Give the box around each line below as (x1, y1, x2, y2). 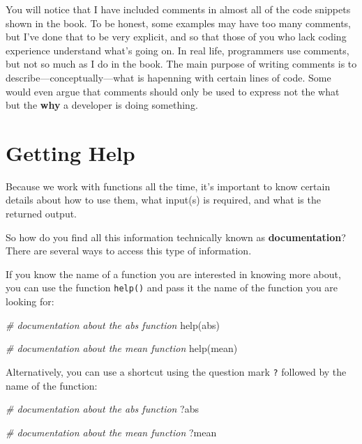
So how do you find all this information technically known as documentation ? (6, 229, 346, 244)
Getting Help (6, 138, 135, 167)
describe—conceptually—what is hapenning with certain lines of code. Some (6, 70, 331, 84)
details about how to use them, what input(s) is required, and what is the (6, 192, 321, 207)
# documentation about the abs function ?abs (6, 401, 199, 416)
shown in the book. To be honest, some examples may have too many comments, (6, 15, 351, 30)
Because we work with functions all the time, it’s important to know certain (6, 178, 331, 193)
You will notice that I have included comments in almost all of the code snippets (6, 2, 351, 16)
